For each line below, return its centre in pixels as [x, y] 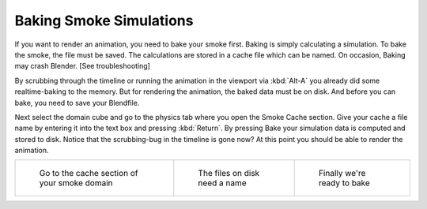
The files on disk [229, 174]
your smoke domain [76, 183]
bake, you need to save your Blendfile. [77, 103]
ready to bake [344, 183]
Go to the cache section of [89, 174]
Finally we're [342, 174]
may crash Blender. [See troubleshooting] [82, 66]
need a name [222, 183]
